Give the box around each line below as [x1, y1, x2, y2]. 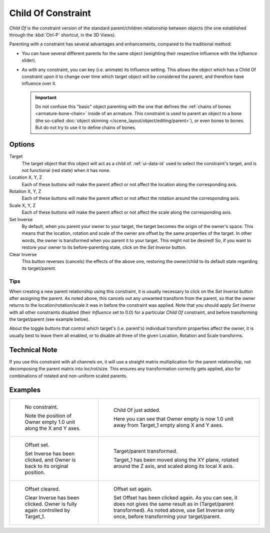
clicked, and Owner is [24, 456, 76, 463]
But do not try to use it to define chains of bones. [35, 125, 136, 131]
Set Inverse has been [24, 450, 75, 457]
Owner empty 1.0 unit [24, 418, 75, 425]
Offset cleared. [24, 485, 60, 492]
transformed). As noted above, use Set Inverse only [113, 507, 235, 514]
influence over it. [21, 81, 57, 87]
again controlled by [24, 507, 70, 514]
